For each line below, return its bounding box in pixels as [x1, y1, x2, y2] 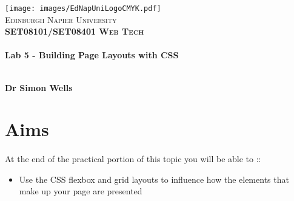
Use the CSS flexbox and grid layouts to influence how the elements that [19, 172, 289, 185]
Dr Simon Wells [5, 81, 73, 94]
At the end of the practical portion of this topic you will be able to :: [5, 152, 261, 165]
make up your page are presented [19, 185, 142, 197]
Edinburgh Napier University [5, 13, 117, 26]
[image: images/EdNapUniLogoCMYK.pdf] [5, 4, 161, 13]
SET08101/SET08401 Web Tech [5, 25, 144, 38]
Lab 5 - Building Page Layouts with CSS [5, 49, 179, 61]
